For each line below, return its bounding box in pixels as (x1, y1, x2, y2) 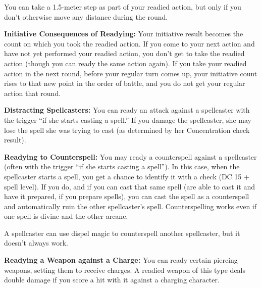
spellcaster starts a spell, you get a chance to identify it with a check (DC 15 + (4, 171, 249, 181)
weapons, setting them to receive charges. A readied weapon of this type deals (4, 264, 246, 275)
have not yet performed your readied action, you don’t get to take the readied (4, 48, 245, 59)
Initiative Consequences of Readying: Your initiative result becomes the (4, 28, 243, 39)
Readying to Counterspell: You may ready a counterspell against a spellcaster (4, 151, 257, 162)
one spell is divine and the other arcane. (4, 211, 128, 221)
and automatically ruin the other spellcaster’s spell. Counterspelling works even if (4, 201, 257, 211)
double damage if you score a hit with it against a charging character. (4, 274, 220, 285)
